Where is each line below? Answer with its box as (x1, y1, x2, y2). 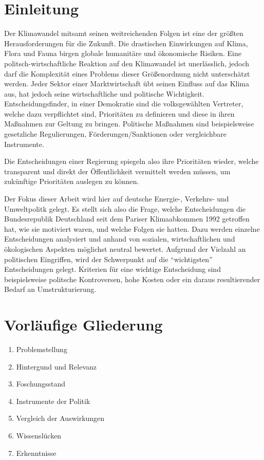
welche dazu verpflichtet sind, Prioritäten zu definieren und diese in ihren (4, 108, 235, 119)
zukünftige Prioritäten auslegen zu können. (4, 176, 139, 187)
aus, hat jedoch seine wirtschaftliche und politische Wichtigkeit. (4, 88, 204, 99)
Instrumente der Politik (16, 395, 90, 406)
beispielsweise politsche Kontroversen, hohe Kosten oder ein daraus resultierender (4, 273, 260, 284)
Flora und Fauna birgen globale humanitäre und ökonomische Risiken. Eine (4, 48, 241, 59)
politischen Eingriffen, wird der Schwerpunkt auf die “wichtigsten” (4, 253, 213, 264)
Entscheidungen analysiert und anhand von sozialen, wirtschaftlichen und (4, 233, 235, 244)
